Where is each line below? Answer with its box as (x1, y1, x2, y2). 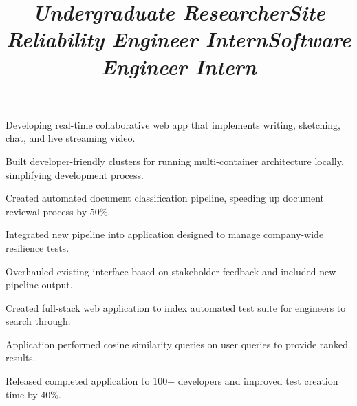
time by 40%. (6, 387, 61, 401)
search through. (6, 314, 71, 328)
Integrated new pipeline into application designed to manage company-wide (6, 227, 324, 242)
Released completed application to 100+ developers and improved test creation (6, 374, 338, 388)
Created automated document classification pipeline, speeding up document (6, 191, 325, 205)
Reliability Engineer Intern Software (6, 25, 351, 54)
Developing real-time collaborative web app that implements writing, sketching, (6, 117, 340, 131)
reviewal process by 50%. (6, 204, 111, 218)
